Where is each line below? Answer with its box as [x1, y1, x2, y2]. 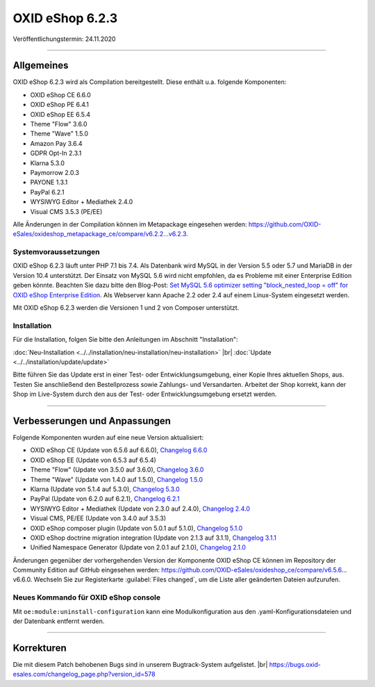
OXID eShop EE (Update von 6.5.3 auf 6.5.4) [30, 456, 156, 464]
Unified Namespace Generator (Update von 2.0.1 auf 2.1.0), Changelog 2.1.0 [30, 543, 247, 552]
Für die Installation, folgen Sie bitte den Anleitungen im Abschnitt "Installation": [12, 336, 239, 344]
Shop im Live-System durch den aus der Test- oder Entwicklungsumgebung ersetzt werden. [12, 390, 277, 399]
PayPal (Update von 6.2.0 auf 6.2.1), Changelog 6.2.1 [30, 495, 180, 503]
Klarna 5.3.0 [30, 158, 65, 167]
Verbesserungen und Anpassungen [12, 415, 172, 427]
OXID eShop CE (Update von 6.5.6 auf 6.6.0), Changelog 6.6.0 [30, 446, 208, 454]
